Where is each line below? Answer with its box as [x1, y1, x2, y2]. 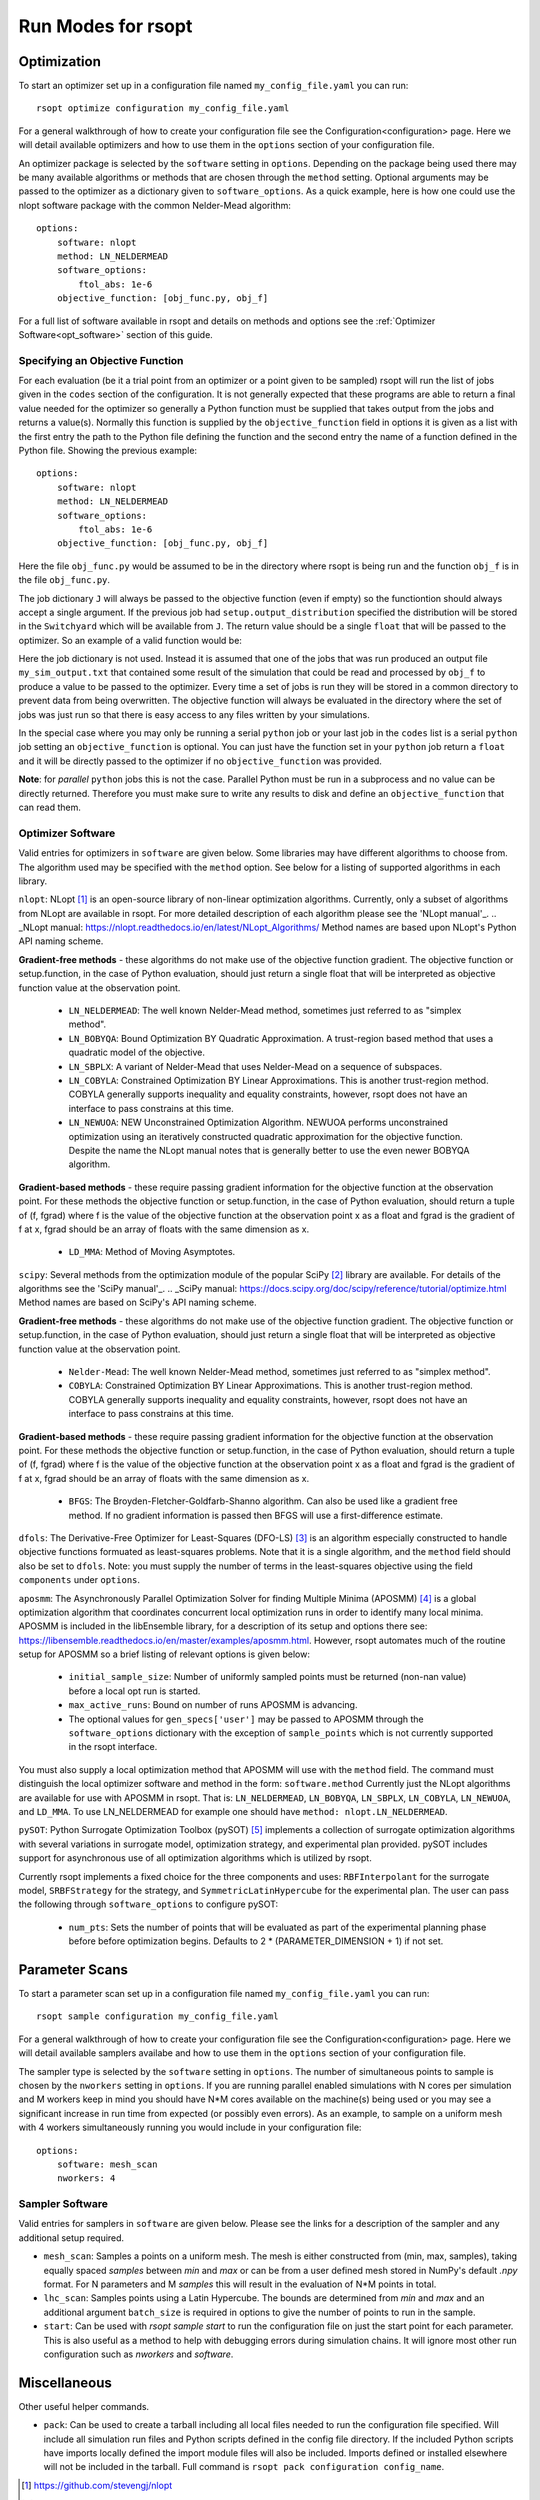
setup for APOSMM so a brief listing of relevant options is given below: [18, 1648, 310, 1660]
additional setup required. [18, 2231, 125, 2244]
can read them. [18, 801, 82, 813]
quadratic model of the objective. [68, 1046, 205, 1059]
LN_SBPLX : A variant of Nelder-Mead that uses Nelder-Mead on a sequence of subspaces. [68, 1060, 443, 1072]
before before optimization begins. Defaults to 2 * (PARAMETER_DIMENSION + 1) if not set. [68, 1935, 444, 1947]
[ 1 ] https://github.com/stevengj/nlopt [21, 2479, 173, 2491]
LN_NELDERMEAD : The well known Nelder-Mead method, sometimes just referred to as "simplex [68, 1005, 462, 1017]
